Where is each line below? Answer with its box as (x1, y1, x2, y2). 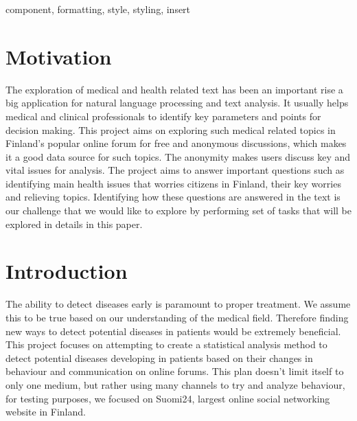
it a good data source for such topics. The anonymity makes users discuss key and (5, 149, 351, 163)
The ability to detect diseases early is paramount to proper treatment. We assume (5, 297, 351, 311)
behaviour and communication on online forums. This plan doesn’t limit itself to (5, 364, 344, 378)
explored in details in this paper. (5, 216, 143, 231)
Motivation (5, 42, 112, 70)
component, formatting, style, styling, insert (5, 2, 191, 16)
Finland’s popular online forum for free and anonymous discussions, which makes (5, 136, 347, 150)
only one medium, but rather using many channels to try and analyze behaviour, (5, 377, 345, 391)
